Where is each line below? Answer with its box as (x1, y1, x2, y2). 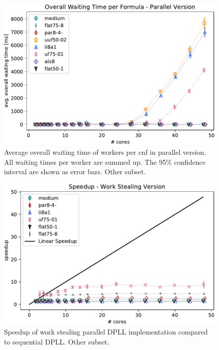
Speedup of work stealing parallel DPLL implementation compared (4, 327, 208, 337)
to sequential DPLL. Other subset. (4, 336, 109, 347)
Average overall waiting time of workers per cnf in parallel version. (4, 147, 207, 157)
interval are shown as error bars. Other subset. (4, 166, 146, 177)
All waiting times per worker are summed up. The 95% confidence (4, 156, 206, 167)
